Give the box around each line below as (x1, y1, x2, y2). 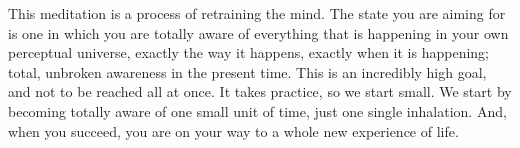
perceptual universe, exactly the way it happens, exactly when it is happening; (8, 42, 489, 63)
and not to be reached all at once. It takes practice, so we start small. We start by (8, 81, 512, 102)
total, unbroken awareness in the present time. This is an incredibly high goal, (8, 61, 487, 82)
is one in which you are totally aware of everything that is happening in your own (8, 22, 509, 43)
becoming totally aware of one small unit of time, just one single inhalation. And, (8, 100, 507, 121)
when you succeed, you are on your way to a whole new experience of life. (8, 120, 459, 141)
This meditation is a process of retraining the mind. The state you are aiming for (8, 3, 506, 23)
